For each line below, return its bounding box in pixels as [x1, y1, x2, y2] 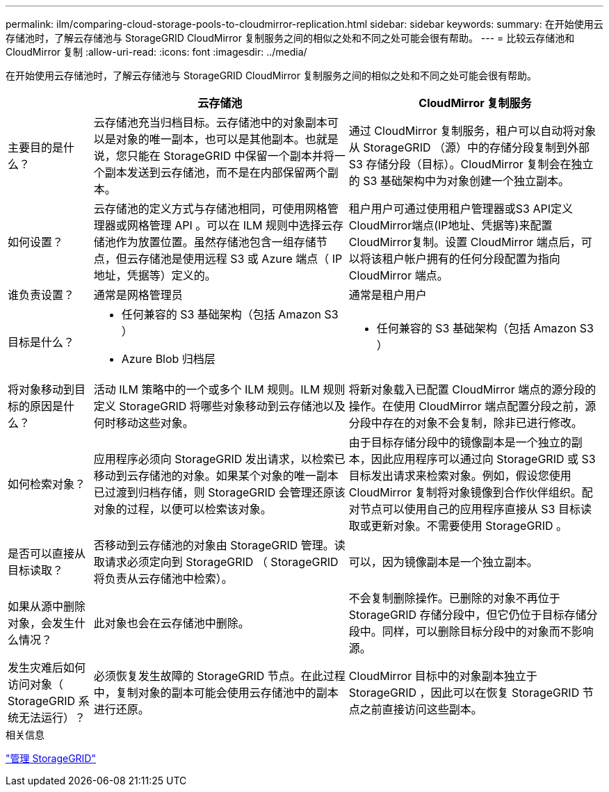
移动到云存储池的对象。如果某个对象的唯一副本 [93, 469, 339, 483]
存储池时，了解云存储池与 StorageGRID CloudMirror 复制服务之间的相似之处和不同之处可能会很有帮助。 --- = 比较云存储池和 [6, 32, 575, 44]
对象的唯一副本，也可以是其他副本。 [115, 132, 305, 146]
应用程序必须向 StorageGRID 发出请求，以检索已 [93, 452, 346, 466]
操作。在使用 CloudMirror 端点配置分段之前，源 [348, 399, 596, 413]
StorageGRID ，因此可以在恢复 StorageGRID [348, 686, 580, 700]
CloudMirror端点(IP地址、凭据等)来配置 [348, 218, 553, 232]
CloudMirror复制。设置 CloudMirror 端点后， [348, 235, 581, 249]
